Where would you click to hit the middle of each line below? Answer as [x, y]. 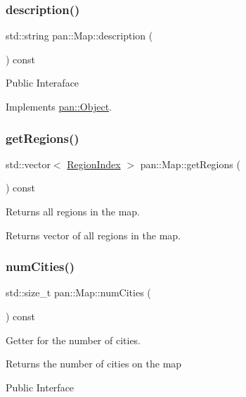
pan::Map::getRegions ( [190, 164]
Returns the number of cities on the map [94, 364]
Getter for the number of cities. [73, 340]
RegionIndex [94, 164]
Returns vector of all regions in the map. [93, 235]
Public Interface [40, 387]
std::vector [28, 164]
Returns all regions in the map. [73, 211]
